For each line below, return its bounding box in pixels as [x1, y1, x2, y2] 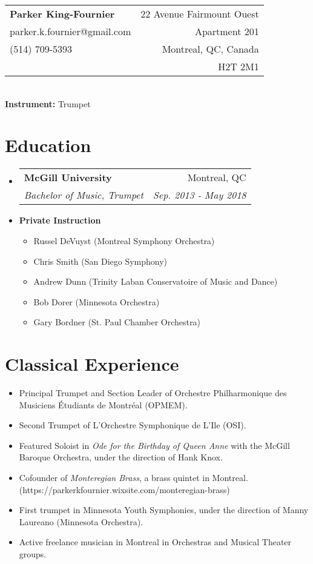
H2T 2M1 [218, 59, 259, 73]
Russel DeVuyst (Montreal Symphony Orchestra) [33, 234, 215, 247]
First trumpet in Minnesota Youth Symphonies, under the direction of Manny [19, 503, 309, 516]
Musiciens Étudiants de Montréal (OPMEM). [19, 398, 188, 411]
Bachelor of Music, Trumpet [24, 188, 143, 202]
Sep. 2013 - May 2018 [153, 188, 246, 202]
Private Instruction [19, 214, 101, 227]
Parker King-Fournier [10, 7, 115, 21]
